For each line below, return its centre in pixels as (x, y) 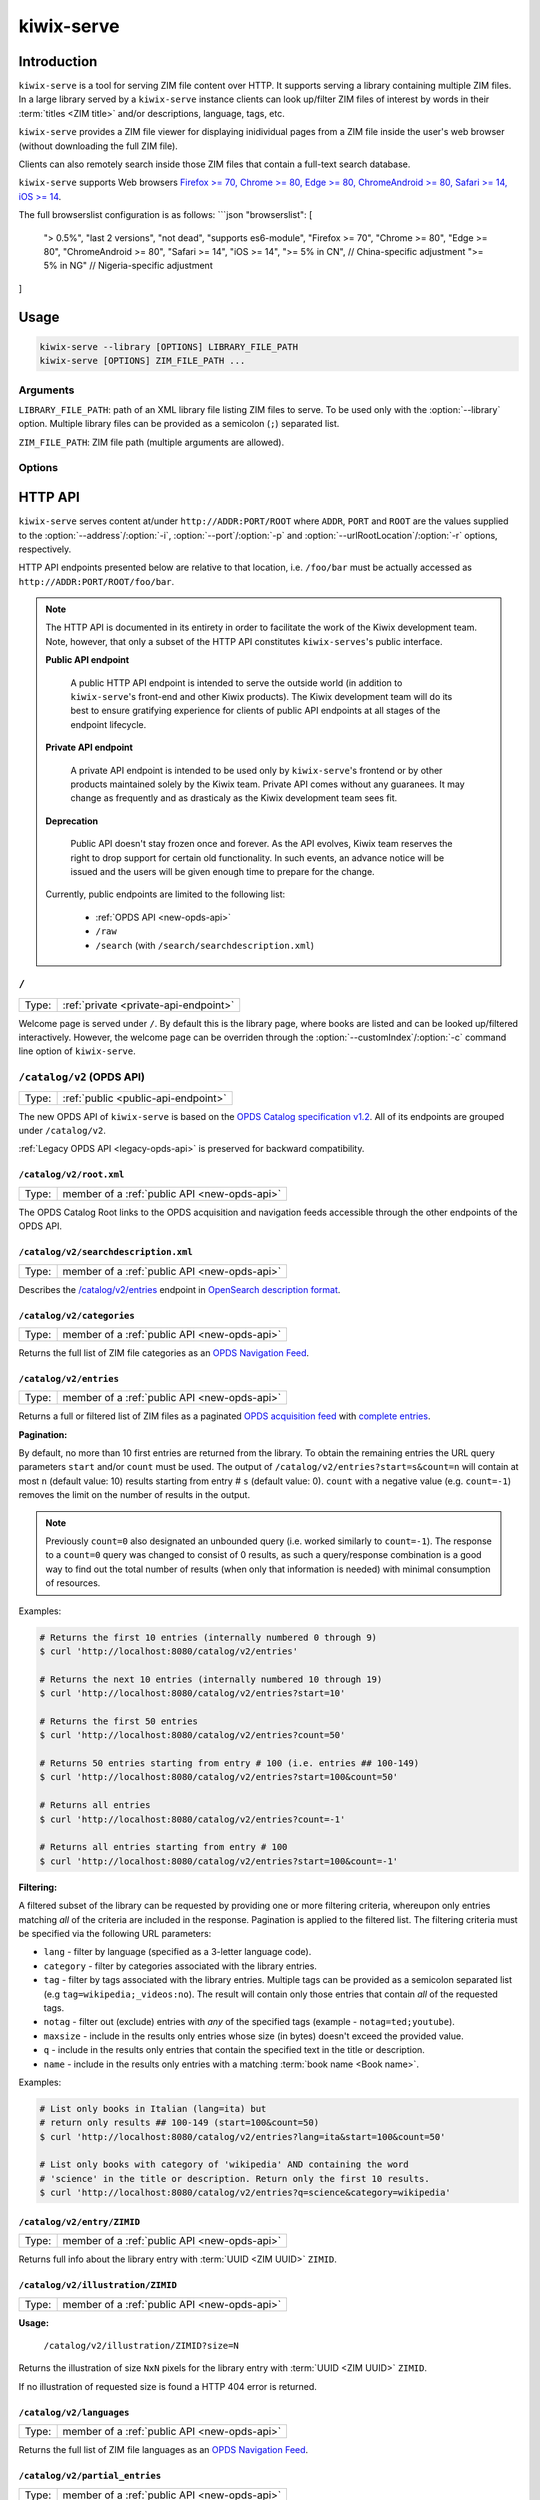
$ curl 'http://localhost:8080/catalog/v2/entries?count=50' (192, 1735)
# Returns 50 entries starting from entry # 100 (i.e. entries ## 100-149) (229, 1763)
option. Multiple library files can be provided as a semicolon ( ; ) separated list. (179, 424)
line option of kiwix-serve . (77, 1051)
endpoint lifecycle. (108, 724)
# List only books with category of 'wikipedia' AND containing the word (224, 2164)
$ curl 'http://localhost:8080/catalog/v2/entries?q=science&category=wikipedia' (245, 2193)
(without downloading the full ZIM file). (98, 146)
